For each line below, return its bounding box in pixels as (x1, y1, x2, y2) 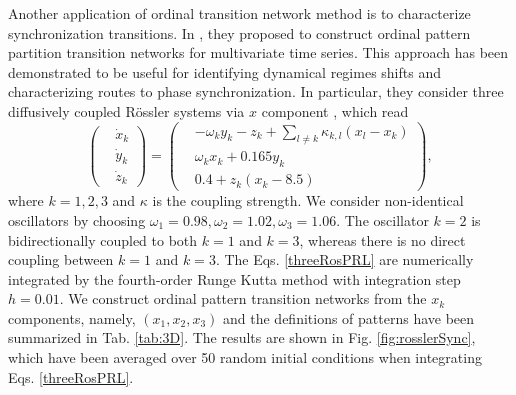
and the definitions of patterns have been (223, 307, 475, 328)
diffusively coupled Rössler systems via (8, 100, 245, 121)
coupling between (8, 249, 114, 270)
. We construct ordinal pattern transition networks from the (59, 288, 427, 309)
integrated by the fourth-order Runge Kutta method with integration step (8, 268, 461, 289)
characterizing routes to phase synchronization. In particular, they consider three (8, 81, 504, 102)
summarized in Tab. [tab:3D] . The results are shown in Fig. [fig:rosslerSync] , (8, 327, 476, 348)
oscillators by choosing (8, 209, 146, 230)
